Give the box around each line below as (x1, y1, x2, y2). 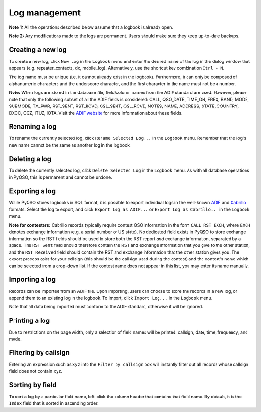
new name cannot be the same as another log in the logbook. (9, 142, 131, 148)
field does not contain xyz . (9, 368, 63, 374)
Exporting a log (9, 187, 56, 195)
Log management (9, 7, 81, 18)
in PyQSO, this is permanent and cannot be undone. (9, 174, 112, 180)
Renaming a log (9, 122, 57, 131)
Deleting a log (9, 155, 52, 163)
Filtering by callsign (9, 349, 70, 357)
